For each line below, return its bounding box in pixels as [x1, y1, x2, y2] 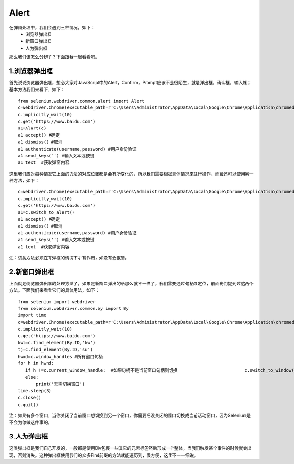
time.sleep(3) [18, 388, 51, 393]
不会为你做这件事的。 [9, 419, 52, 425]
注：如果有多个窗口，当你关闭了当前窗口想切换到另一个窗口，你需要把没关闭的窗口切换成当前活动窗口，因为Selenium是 [9, 412, 251, 418]
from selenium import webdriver [18, 299, 96, 304]
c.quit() [18, 402, 39, 407]
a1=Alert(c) [18, 126, 47, 131]
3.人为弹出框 [9, 432, 48, 441]
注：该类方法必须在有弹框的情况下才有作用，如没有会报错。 [9, 255, 129, 260]
